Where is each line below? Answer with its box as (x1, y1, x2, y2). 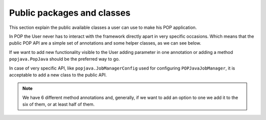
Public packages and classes (9, 7, 131, 18)
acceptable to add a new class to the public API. (9, 72, 107, 78)
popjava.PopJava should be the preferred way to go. (9, 56, 120, 62)
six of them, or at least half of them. (22, 101, 95, 107)
